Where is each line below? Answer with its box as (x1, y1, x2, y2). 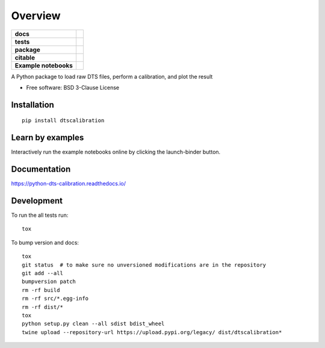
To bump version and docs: (11, 238, 79, 246)
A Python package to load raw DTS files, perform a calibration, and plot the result (11, 73, 213, 80)
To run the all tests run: (11, 211, 69, 219)
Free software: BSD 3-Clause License (26, 84, 120, 91)
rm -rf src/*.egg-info (22, 295, 89, 302)
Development (11, 196, 63, 206)
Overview (11, 9, 61, 22)
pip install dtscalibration (22, 117, 105, 124)
